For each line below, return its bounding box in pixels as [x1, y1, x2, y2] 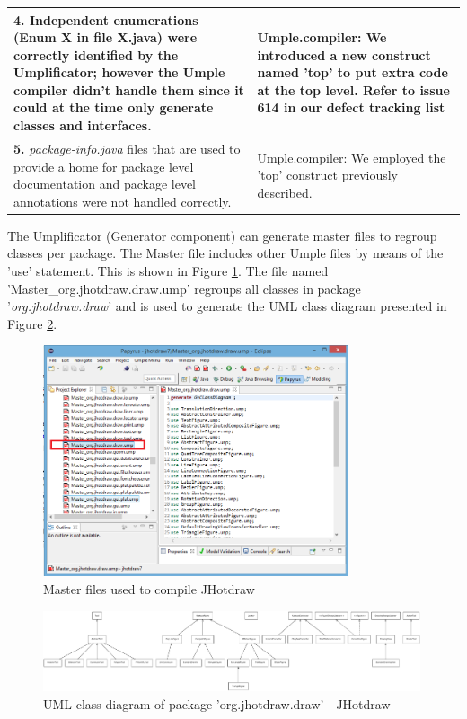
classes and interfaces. [13, 116, 152, 135]
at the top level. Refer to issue [257, 80, 450, 99]
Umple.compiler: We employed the [257, 147, 446, 166]
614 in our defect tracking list [257, 98, 445, 117]
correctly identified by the [13, 45, 179, 64]
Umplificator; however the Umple [13, 63, 225, 82]
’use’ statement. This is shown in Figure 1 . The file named [7, 261, 329, 280]
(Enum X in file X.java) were [13, 28, 198, 47]
